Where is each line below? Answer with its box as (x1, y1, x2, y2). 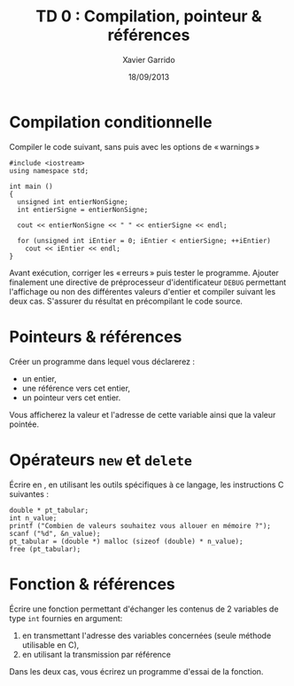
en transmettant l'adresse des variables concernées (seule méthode (21, 630, 272, 641)
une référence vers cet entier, (21, 382, 131, 393)
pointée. (9, 419, 40, 430)
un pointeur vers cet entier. (21, 392, 121, 403)
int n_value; (9, 513, 58, 523)
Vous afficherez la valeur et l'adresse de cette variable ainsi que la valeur (9, 409, 276, 420)
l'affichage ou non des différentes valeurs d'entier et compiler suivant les (9, 286, 276, 296)
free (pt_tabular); (9, 544, 81, 554)
